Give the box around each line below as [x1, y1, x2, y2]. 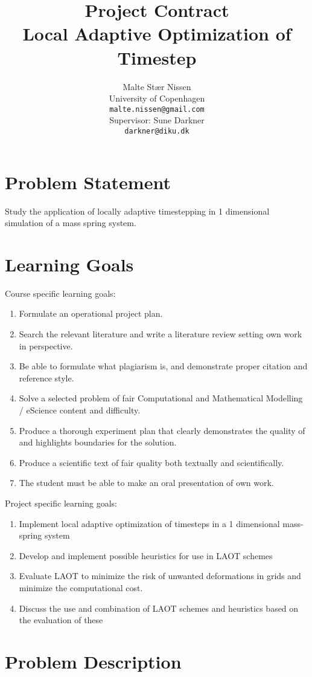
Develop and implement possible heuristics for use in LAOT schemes [19, 549, 273, 562]
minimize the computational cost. [19, 581, 143, 594]
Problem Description [5, 649, 182, 673]
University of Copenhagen [109, 92, 205, 105]
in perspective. [19, 339, 73, 352]
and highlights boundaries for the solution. [19, 436, 177, 449]
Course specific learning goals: [5, 287, 116, 299]
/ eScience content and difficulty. [19, 404, 141, 416]
